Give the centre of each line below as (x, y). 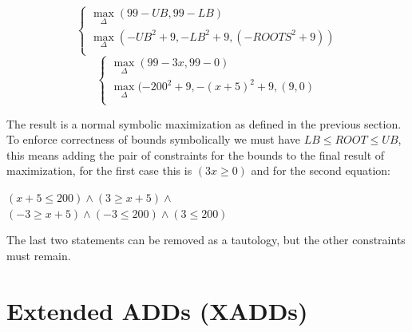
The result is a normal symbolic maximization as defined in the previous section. (204, 123)
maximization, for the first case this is (99, 170)
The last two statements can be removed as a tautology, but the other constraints (206, 240)
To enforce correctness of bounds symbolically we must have (153, 139)
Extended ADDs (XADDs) (157, 310)
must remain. (39, 255)
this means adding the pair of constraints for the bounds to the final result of (196, 154)
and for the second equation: (321, 170)
